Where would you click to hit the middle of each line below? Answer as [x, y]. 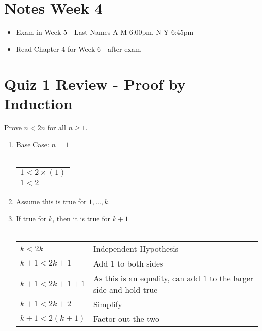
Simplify [108, 304]
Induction [38, 103]
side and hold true [125, 290]
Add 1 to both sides [128, 263]
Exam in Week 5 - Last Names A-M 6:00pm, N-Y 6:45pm [105, 32]
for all [57, 127]
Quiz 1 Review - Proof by [95, 83]
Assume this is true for [51, 201]
